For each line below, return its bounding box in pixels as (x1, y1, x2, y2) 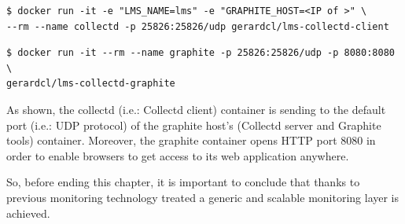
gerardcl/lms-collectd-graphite (6, 78, 175, 90)
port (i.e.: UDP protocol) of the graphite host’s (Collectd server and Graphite (6, 116, 381, 133)
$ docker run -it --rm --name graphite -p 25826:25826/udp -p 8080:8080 (6, 47, 395, 59)
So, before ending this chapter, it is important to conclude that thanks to (6, 174, 360, 190)
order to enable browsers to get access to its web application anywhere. (6, 147, 349, 163)
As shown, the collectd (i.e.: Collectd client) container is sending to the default (6, 101, 386, 117)
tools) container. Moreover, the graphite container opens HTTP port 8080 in (6, 132, 376, 149)
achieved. (6, 204, 50, 221)
